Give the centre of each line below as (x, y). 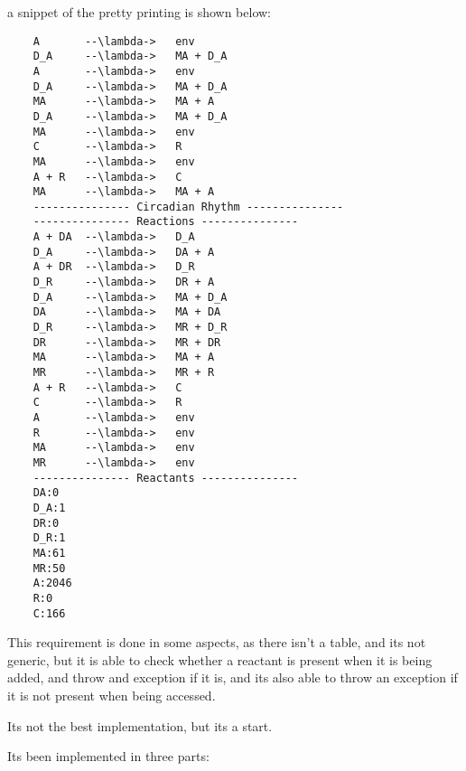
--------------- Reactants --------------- (166, 478)
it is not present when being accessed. (112, 695)
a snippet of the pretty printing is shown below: (139, 12)
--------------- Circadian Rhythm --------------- (188, 207)
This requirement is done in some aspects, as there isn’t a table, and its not (217, 642)
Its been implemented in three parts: (108, 756)
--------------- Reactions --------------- (166, 222)
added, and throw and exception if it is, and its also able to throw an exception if (233, 677)
